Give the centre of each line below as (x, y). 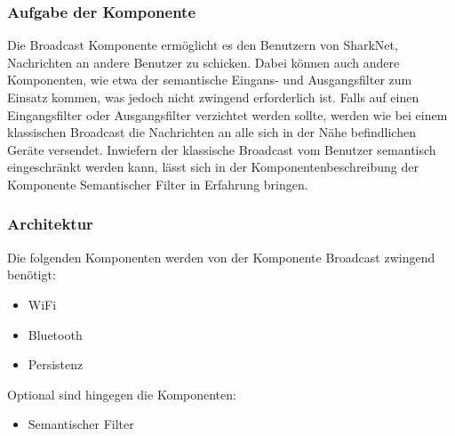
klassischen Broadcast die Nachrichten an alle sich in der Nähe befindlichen (212, 132)
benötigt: (32, 275)
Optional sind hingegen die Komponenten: (122, 394)
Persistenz (56, 364)
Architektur (50, 224)
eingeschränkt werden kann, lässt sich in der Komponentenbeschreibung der (213, 167)
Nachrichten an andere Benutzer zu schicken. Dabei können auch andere (204, 62)
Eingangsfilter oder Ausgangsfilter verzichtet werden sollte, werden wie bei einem (227, 114)
